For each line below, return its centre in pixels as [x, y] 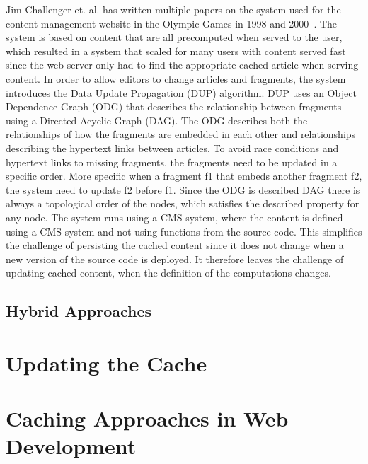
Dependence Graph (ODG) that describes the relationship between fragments [174, 106]
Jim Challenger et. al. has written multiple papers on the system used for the [173, 9]
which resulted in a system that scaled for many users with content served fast [176, 51]
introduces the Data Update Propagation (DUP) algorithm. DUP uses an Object [181, 92]
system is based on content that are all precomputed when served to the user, [174, 37]
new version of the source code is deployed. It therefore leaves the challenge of [175, 259]
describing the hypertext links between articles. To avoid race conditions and [172, 147]
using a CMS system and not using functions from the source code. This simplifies [184, 231]
